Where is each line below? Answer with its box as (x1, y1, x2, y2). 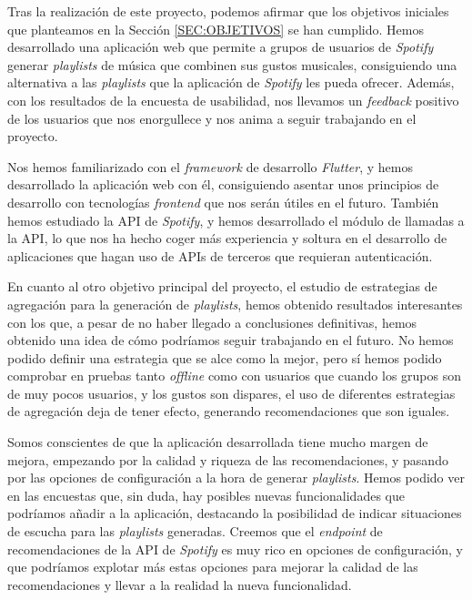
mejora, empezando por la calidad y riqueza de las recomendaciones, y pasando (7, 450, 448, 469)
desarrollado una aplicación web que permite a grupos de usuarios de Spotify (7, 37, 434, 56)
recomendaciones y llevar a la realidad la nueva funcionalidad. (7, 575, 352, 594)
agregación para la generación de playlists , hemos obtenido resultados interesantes (7, 294, 463, 313)
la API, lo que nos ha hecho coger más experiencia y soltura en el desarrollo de (7, 229, 447, 248)
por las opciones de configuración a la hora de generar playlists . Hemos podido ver (7, 468, 465, 487)
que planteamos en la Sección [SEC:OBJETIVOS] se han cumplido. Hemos (7, 19, 424, 38)
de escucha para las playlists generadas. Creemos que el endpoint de (7, 522, 383, 541)
